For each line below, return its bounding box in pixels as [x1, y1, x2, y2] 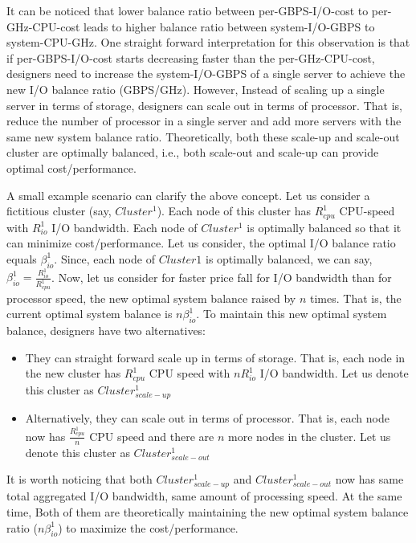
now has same [335, 471, 404, 488]
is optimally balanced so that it [247, 218, 402, 235]
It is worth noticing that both [6, 471, 153, 488]
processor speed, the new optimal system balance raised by [6, 289, 296, 306]
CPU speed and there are [89, 427, 214, 444]
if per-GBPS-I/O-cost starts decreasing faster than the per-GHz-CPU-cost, [6, 49, 375, 66]
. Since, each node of [54, 250, 155, 267]
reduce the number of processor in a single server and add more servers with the [6, 112, 402, 129]
